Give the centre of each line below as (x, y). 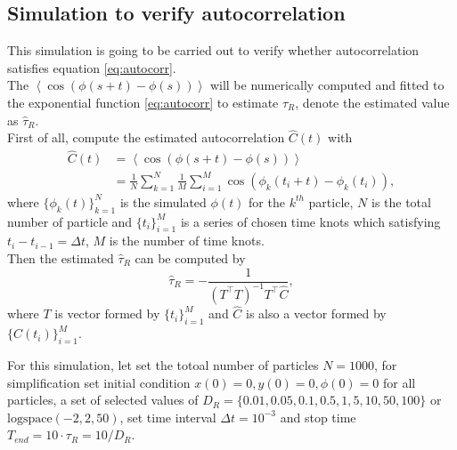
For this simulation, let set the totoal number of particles (163, 364)
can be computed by (190, 257)
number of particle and (70, 221)
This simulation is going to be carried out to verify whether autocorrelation (213, 50)
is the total (401, 201)
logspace (30, 418)
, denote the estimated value (372, 102)
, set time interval (168, 417)
